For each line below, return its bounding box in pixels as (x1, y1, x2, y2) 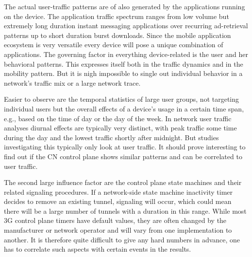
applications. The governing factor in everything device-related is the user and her (4, 49, 248, 59)
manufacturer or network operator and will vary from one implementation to (4, 225, 232, 235)
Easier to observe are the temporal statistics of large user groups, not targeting (4, 94, 239, 104)
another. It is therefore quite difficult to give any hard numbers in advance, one (4, 234, 240, 244)
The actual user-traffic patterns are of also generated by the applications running (4, 1, 245, 11)
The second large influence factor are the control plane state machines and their (4, 177, 242, 187)
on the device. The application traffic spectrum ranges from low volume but (4, 11, 229, 21)
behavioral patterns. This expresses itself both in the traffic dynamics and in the (4, 58, 243, 69)
